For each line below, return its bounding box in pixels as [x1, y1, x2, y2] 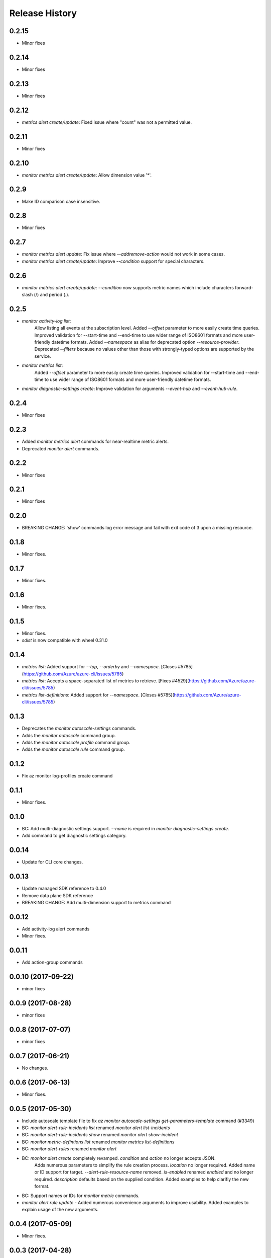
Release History [9, 8, 77, 19]
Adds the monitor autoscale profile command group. [22, 739, 130, 745]
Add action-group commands [22, 959, 83, 966]
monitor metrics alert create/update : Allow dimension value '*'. [22, 172, 152, 178]
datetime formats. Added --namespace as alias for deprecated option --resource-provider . [51, 339, 240, 345]
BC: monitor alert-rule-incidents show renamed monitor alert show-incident [22, 1132, 178, 1138]
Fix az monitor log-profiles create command [22, 773, 113, 779]
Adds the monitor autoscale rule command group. [22, 746, 125, 752]
